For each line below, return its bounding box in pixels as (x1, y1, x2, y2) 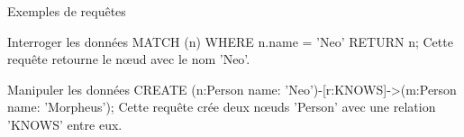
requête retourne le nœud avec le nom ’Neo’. (7, 50, 250, 68)
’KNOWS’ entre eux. (7, 114, 123, 133)
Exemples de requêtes (7, 2, 126, 20)
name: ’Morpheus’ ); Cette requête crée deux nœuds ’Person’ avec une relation (7, 97, 436, 116)
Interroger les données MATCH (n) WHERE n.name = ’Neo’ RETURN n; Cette (7, 32, 453, 50)
